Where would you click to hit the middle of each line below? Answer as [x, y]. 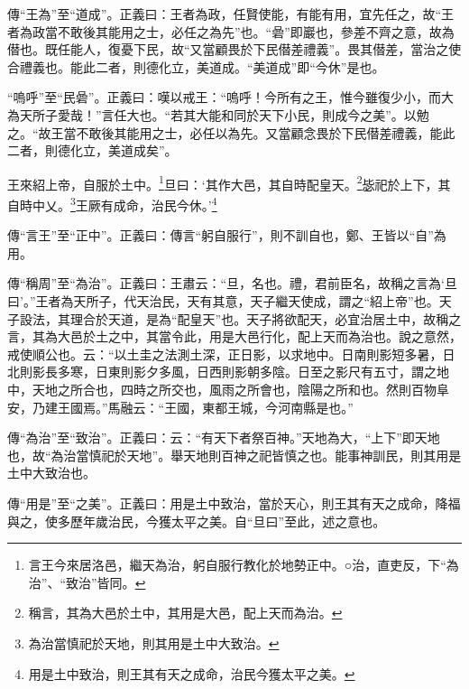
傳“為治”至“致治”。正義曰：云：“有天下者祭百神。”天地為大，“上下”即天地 [224, 438]
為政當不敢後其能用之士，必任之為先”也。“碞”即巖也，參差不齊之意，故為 [237, 31]
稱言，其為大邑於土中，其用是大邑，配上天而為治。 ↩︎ [185, 613]
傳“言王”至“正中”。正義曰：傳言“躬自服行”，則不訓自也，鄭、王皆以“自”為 [227, 235]
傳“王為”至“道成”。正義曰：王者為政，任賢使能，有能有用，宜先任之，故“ [225, 14]
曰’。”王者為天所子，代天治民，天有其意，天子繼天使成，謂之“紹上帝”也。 [223, 301]
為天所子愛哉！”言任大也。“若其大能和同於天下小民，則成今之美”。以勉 [218, 114]
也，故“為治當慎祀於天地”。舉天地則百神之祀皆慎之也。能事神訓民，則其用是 [234, 455]
